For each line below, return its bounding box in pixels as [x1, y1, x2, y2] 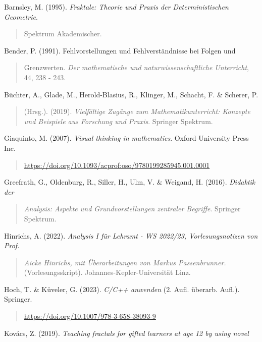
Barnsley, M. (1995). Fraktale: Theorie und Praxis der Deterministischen [4, 2, 229, 12]
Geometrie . [4, 11, 38, 22]
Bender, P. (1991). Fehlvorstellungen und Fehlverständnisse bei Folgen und [4, 45, 236, 55]
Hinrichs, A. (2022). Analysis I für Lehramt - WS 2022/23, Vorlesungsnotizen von [4, 230, 258, 241]
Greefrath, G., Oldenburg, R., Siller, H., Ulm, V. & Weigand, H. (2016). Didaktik [4, 177, 255, 187]
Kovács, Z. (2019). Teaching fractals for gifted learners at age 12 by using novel [4, 327, 249, 338]
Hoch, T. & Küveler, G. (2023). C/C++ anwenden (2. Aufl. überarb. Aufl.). [4, 283, 240, 294]
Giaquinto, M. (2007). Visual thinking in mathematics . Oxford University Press [4, 133, 249, 143]
